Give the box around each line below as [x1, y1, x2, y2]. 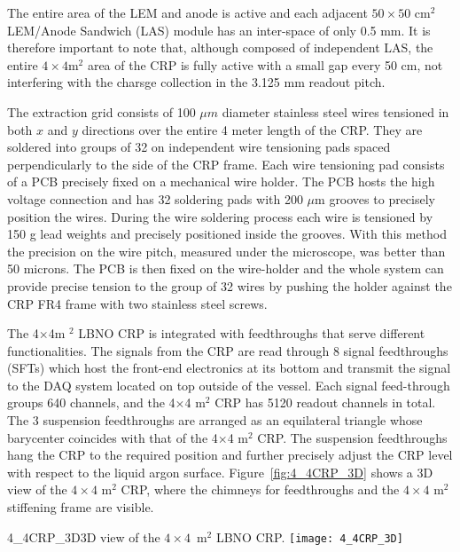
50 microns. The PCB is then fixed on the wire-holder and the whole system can [7, 259, 444, 278]
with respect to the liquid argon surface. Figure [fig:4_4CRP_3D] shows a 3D [7, 462, 433, 481]
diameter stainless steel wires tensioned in [222, 102, 449, 121]
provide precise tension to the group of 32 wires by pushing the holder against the [7, 276, 452, 295]
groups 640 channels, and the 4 [7, 393, 175, 412]
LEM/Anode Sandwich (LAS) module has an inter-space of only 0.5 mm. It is [7, 20, 431, 39]
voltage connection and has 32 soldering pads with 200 [7, 189, 303, 208]
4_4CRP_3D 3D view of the [7, 527, 160, 546]
